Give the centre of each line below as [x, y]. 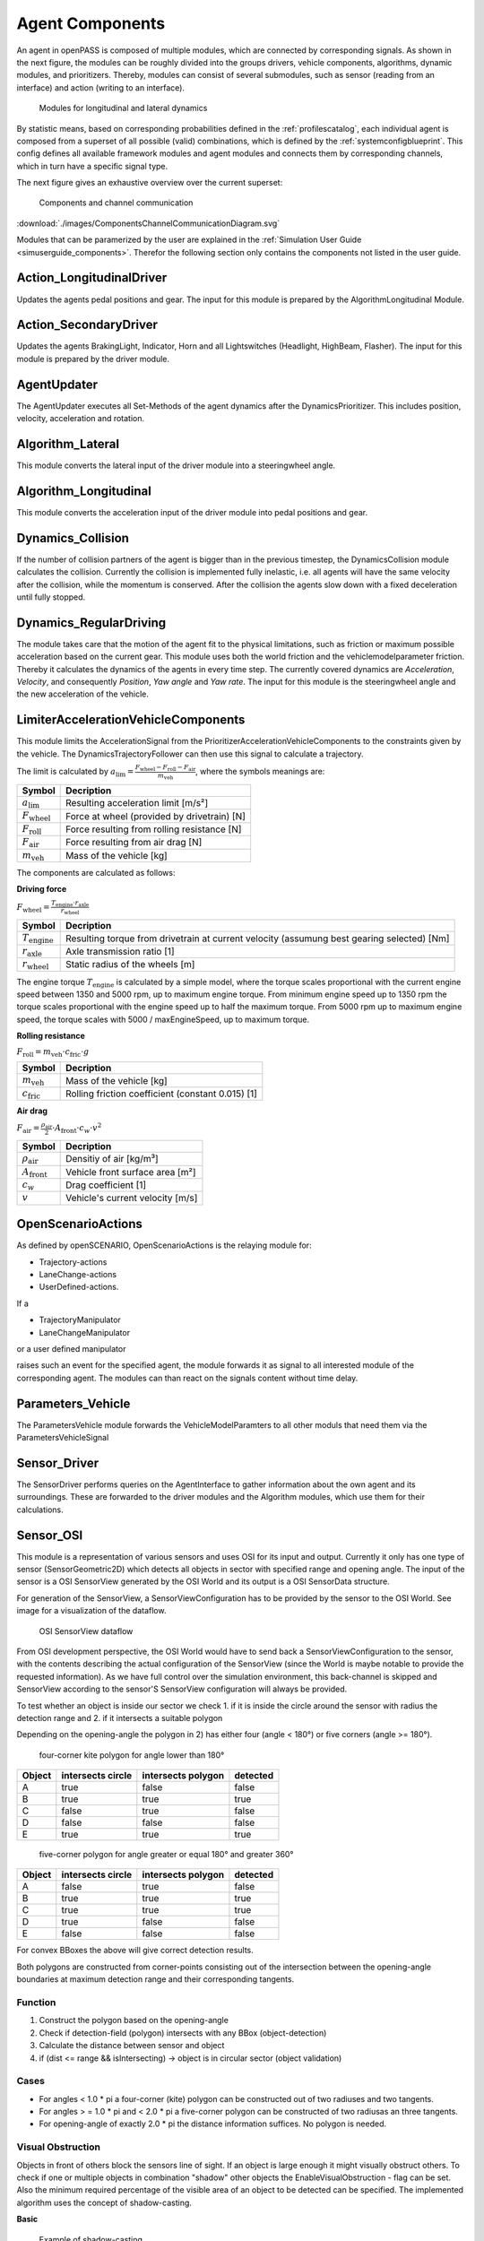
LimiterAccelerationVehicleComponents [131, 720]
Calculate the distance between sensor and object [132, 2046]
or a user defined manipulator [71, 1348]
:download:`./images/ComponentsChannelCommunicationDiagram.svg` [148, 223]
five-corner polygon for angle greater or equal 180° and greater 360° [166, 1855]
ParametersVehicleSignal [63, 1437]
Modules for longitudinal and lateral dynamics [123, 108]
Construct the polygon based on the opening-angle [134, 2020]
